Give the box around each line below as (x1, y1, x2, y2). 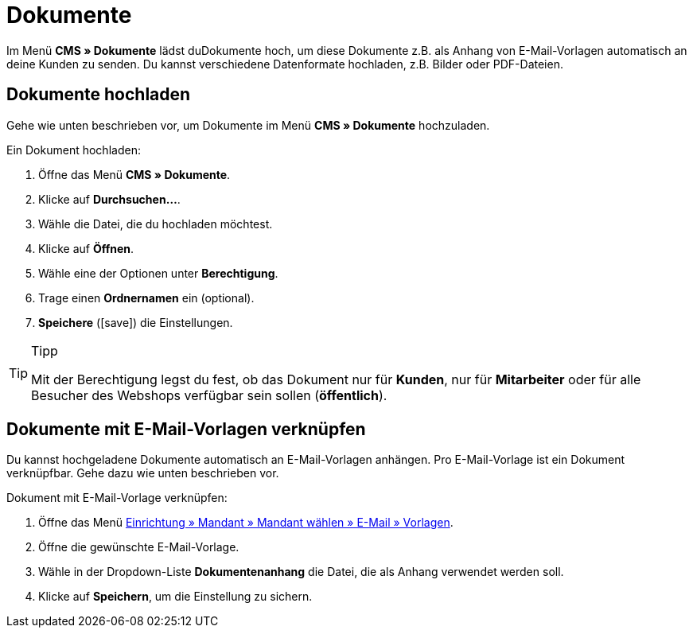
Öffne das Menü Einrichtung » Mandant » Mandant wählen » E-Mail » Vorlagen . (38, 515, 454, 530)
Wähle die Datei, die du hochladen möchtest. (38, 216, 273, 231)
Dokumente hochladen (6, 84, 191, 105)
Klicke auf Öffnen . (38, 241, 134, 255)
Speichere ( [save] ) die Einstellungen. (38, 315, 233, 329)
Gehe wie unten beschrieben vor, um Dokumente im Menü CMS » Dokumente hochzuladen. (6, 118, 490, 132)
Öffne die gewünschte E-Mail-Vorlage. (38, 540, 239, 554)
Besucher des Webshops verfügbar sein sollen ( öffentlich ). (31, 387, 387, 403)
